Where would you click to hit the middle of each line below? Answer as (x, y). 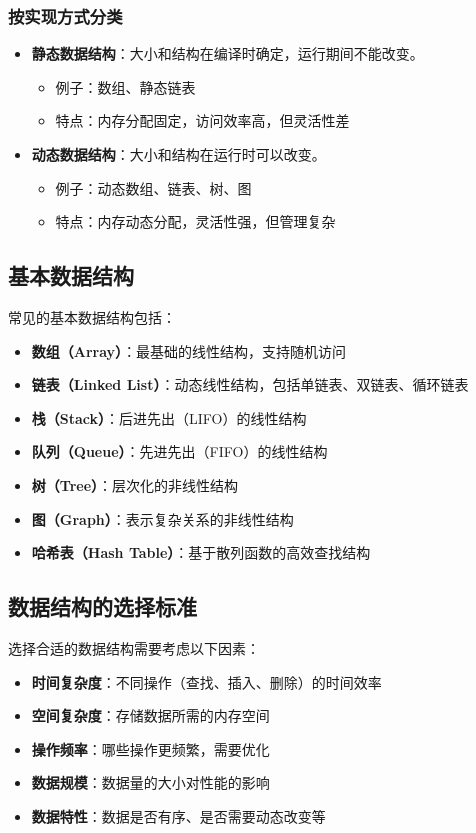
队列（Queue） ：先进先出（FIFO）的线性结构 (179, 451)
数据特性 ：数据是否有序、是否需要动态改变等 (178, 815)
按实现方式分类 (65, 15)
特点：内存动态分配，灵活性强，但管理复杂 (195, 221)
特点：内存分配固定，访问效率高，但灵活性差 (202, 120)
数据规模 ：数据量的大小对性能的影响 (150, 782)
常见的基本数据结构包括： (92, 316)
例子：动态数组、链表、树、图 (153, 187)
